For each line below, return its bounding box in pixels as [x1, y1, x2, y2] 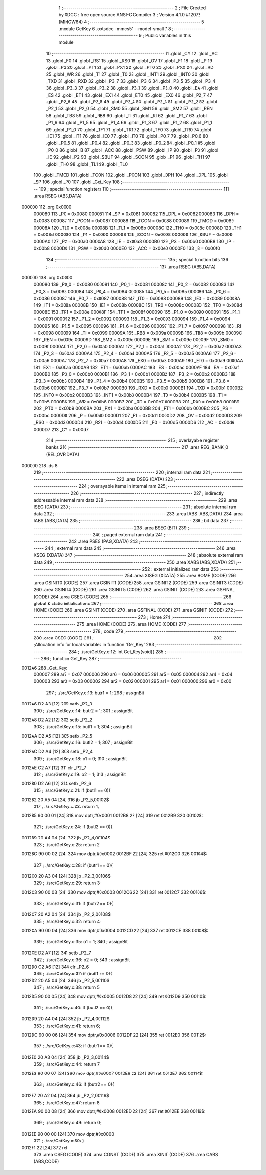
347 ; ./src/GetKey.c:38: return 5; [33, 984, 101, 990]
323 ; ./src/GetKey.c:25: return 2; [33, 841, 101, 847]
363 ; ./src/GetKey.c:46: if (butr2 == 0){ [33, 1081, 114, 1087]
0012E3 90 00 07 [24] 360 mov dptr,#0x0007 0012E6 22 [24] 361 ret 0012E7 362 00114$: [21, 1070, 204, 1076]
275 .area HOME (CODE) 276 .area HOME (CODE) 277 [76, 621, 187, 627]
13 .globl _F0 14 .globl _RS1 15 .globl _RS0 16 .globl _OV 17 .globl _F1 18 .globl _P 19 [46, 57, 213, 64]
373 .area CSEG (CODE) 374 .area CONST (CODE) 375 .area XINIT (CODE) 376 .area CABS [33, 1152, 218, 1158]
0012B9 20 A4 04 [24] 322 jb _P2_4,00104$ [21, 835, 111, 841]
